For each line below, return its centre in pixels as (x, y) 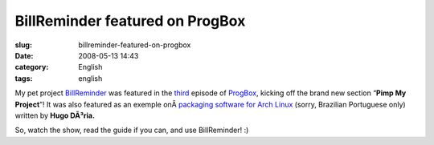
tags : (24, 78)
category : (32, 67)
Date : (24, 55)
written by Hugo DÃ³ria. (55, 115)
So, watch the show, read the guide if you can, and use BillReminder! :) (132, 130)
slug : (23, 45)
